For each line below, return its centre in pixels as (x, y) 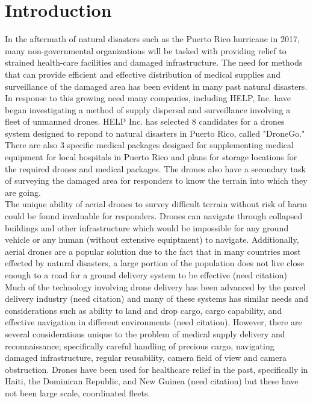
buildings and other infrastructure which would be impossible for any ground (147, 227)
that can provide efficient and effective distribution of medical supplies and (143, 74)
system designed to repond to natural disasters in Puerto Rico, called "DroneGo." (155, 133)
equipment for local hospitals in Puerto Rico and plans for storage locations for (151, 157)
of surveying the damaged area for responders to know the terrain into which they (156, 180)
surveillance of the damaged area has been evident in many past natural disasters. (156, 86)
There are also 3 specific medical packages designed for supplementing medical (149, 145)
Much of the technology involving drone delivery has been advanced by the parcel (155, 286)
